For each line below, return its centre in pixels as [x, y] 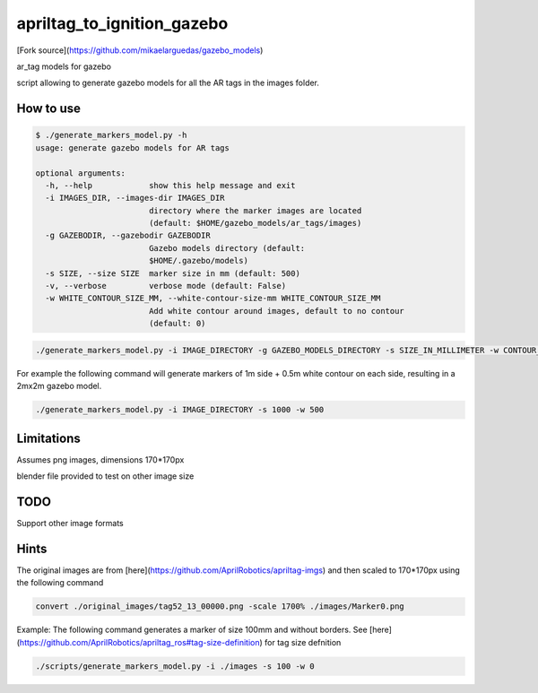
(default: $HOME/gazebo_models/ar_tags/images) [255, 223]
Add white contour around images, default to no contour [277, 311]
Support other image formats [70, 523]
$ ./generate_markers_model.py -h [111, 135]
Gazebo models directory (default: [227, 248]
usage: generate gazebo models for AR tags [133, 147]
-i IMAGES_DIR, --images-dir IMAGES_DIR [135, 198]
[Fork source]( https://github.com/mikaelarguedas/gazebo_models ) [140, 50]
